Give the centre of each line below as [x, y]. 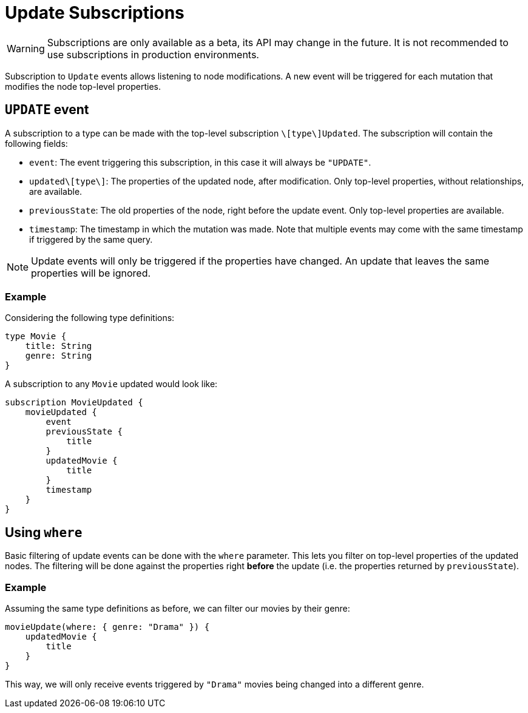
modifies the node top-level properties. [83, 86]
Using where [44, 532]
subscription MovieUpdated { [74, 403]
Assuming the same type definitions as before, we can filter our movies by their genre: [178, 608]
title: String [59, 346]
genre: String [59, 356]
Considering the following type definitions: [90, 318]
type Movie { [36, 336]
